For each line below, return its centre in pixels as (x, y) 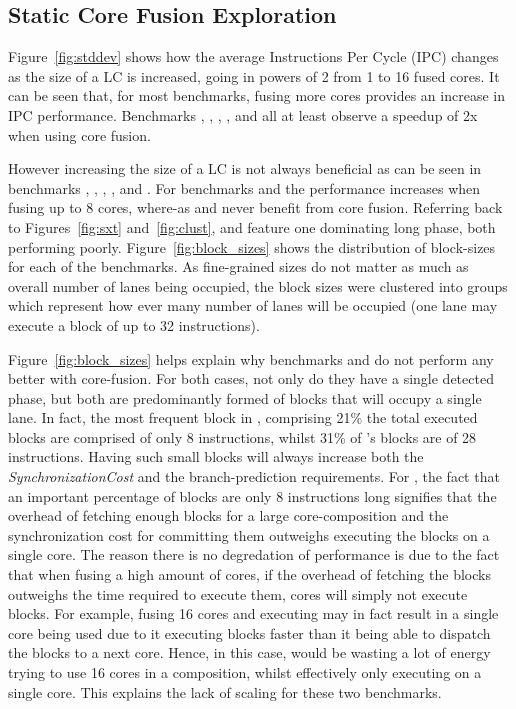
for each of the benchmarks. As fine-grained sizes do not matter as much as (238, 266)
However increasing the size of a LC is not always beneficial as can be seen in (245, 168)
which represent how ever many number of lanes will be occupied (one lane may (253, 305)
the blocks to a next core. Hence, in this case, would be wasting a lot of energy (249, 652)
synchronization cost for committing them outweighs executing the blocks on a (249, 534)
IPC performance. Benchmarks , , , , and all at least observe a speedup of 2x (243, 114)
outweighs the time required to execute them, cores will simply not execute (238, 593)
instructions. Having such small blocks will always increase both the (216, 456)
